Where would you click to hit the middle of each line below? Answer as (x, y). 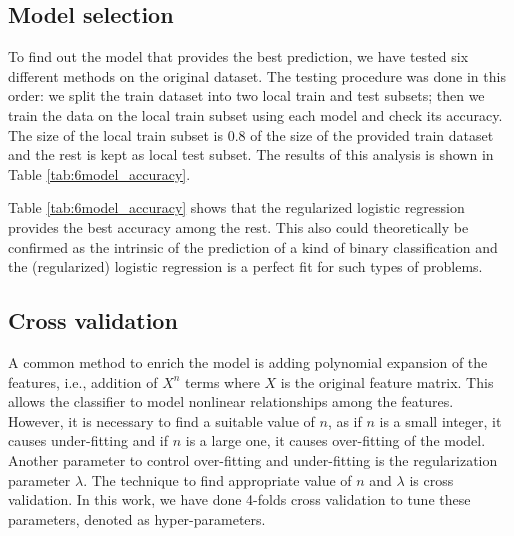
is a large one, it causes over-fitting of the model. (335, 440)
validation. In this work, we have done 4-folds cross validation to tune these (239, 499)
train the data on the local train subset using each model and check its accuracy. (255, 114)
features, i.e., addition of (83, 381)
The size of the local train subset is (115, 134)
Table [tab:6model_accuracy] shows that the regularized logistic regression (236, 207)
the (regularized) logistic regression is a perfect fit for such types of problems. (245, 266)
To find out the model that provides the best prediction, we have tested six (238, 56)
